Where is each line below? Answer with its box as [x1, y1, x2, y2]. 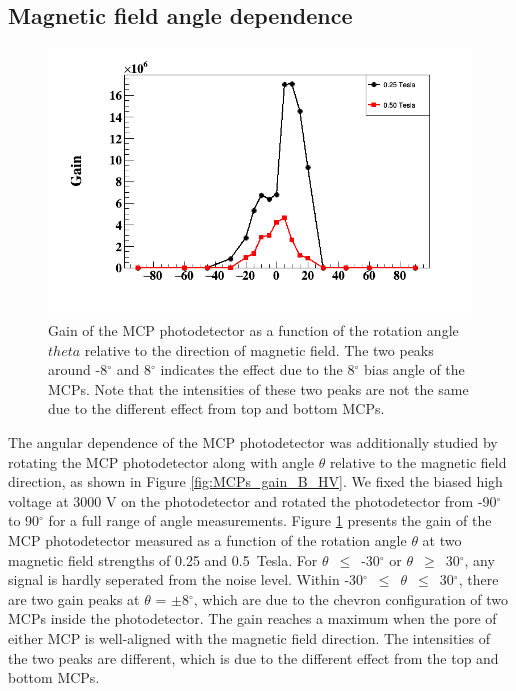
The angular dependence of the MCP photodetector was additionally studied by [8, 432, 498, 453]
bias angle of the [363, 359, 465, 380]
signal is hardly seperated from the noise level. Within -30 [8, 569, 364, 590]
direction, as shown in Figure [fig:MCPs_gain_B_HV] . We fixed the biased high [8, 471, 503, 492]
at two [422, 530, 462, 550]
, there [458, 569, 499, 590]
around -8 [48, 359, 108, 380]
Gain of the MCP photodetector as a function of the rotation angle [48, 320, 459, 341]
